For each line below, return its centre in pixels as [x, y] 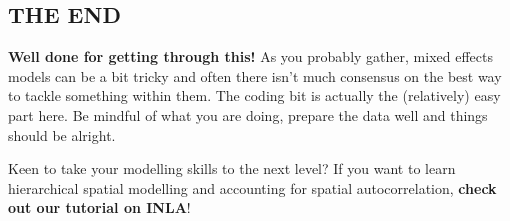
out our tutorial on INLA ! [99, 207]
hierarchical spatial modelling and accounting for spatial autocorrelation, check [252, 187]
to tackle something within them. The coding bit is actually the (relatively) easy [254, 95]
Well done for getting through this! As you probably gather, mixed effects [250, 56]
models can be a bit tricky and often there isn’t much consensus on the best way [255, 75]
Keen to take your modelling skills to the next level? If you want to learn [232, 168]
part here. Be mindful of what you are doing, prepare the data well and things [248, 114]
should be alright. [62, 134]
